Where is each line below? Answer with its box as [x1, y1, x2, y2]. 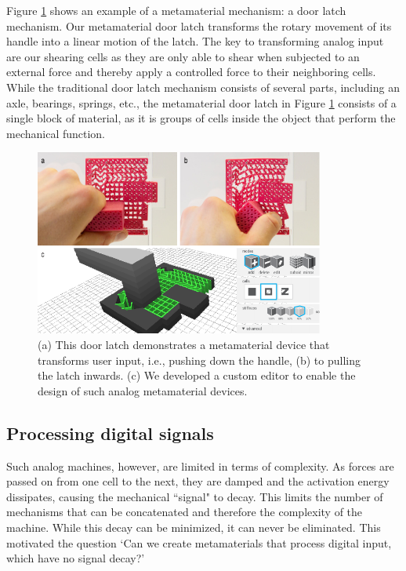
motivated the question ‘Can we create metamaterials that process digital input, [6, 534, 392, 551]
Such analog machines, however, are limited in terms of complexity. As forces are [6, 457, 394, 474]
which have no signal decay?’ [6, 550, 145, 566]
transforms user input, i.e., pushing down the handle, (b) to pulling [38, 351, 361, 368]
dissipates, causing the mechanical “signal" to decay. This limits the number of [6, 488, 383, 504]
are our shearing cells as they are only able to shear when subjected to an [6, 48, 360, 64]
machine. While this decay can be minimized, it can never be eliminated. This [6, 518, 381, 535]
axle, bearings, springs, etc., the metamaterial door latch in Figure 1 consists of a [6, 94, 397, 111]
